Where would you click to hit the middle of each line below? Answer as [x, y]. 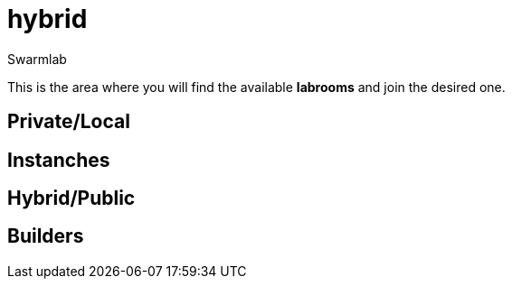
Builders [46, 236]
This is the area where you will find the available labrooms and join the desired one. [256, 87]
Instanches [59, 160]
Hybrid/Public [71, 198]
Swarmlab [37, 59]
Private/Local [69, 122]
